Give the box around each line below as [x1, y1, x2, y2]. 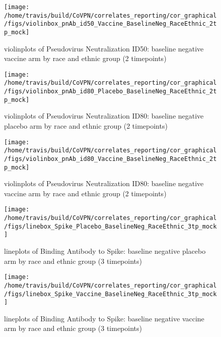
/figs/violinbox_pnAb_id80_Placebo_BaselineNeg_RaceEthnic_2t [4, 88, 217, 95]
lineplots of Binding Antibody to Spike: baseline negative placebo [4, 246, 206, 256]
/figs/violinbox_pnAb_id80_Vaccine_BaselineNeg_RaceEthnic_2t [4, 155, 217, 162]
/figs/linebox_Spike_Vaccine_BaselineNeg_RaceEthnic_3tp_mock [4, 290, 217, 298]
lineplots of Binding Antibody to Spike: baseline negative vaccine [4, 313, 204, 323]
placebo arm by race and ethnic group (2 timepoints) [4, 121, 168, 131]
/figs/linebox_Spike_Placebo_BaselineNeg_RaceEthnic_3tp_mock [4, 222, 217, 230]
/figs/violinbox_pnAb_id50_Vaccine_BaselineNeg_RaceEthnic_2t [4, 20, 217, 28]
